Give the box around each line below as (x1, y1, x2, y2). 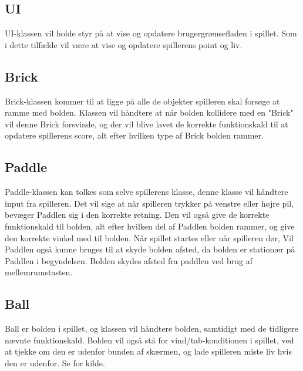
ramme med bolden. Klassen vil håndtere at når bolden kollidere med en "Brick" (5, 106, 294, 119)
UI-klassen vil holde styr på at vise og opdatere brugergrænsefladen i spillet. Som (5, 27, 297, 39)
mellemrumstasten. (5, 266, 73, 278)
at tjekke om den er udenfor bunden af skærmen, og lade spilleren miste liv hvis (5, 345, 292, 357)
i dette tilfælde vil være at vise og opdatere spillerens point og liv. (5, 38, 243, 50)
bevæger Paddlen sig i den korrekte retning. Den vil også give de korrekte (5, 208, 270, 221)
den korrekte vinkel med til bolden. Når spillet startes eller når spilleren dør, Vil (5, 231, 294, 244)
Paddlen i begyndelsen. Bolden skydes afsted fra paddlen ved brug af (5, 254, 253, 267)
